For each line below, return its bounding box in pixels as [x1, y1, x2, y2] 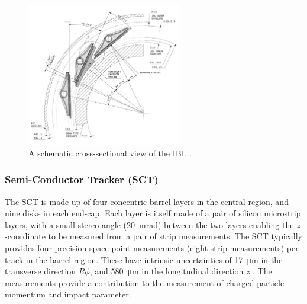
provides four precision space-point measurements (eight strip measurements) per [5, 242, 299, 254]
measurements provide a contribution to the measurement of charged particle [5, 276, 285, 289]
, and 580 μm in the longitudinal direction [89, 265, 244, 277]
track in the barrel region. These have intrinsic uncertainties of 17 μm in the [5, 253, 283, 265]
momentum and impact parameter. [5, 288, 131, 300]
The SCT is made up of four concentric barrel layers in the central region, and [5, 195, 289, 207]
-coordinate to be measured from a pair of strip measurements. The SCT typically [5, 230, 302, 242]
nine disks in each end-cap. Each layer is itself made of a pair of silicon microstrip [5, 207, 301, 219]
